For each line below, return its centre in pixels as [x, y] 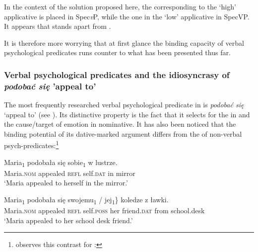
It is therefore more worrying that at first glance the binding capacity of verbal [124, 42]
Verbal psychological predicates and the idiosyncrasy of [117, 74]
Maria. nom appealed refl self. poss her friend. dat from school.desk [104, 210]
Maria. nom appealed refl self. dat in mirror [70, 173]
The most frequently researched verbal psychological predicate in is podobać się [124, 105]
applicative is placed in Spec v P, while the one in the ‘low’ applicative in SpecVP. [127, 16]
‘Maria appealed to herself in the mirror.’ [66, 183]
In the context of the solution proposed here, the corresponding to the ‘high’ [120, 6]
